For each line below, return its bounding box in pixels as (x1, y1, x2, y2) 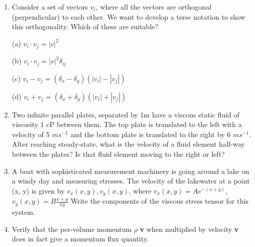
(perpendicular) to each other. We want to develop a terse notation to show (12, 11, 245, 22)
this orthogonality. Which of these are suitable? (12, 21, 158, 32)
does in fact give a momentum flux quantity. (12, 233, 149, 244)
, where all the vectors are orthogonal (96, 2, 212, 12)
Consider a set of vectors (12, 2, 88, 12)
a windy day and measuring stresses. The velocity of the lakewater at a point (12, 175, 250, 186)
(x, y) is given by (12, 185, 65, 196)
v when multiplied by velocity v (140, 223, 239, 234)
